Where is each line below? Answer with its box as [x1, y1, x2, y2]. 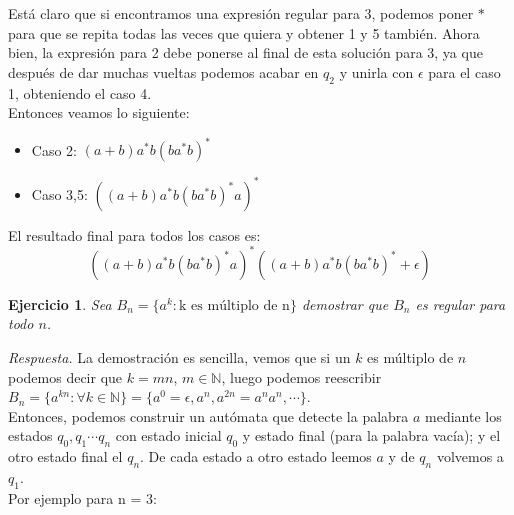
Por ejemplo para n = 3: [8, 487, 157, 508]
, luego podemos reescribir [221, 366, 382, 387]
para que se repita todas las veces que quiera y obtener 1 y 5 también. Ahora [8, 22, 480, 43]
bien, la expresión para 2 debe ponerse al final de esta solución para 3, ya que [8, 42, 483, 63]
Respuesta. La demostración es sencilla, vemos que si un [8, 347, 351, 368]
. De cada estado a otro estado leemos [140, 446, 372, 467]
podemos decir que [8, 366, 123, 387]
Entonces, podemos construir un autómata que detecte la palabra [8, 405, 409, 426]
